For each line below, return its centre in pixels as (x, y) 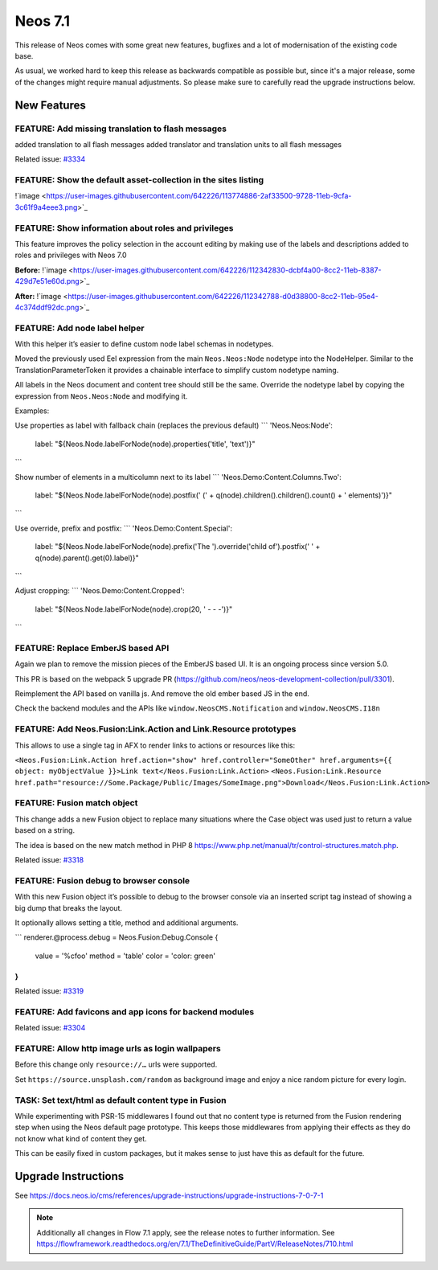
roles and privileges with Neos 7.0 (71, 255)
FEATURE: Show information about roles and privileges (124, 227)
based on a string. (45, 830)
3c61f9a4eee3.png (46, 207)
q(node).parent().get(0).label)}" (87, 558)
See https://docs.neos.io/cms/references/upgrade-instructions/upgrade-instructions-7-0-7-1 (169, 1195)
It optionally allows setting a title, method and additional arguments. (127, 922)
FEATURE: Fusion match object (76, 803)
